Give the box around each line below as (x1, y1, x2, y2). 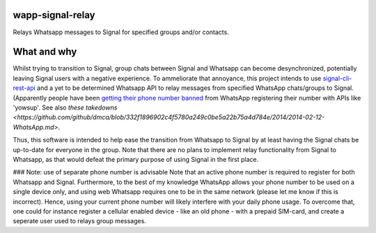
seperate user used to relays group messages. (13, 217, 146, 225)
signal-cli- (322, 74, 352, 82)
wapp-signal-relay (13, 9, 95, 21)
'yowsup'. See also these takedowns (13, 103, 118, 112)
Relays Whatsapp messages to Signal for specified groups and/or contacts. (13, 28, 229, 36)
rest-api (13, 84, 36, 92)
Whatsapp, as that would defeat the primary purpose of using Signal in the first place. (13, 155, 259, 163)
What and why (13, 46, 77, 58)
